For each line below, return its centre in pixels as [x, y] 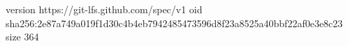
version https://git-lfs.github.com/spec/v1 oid [104, 9]
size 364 [22, 37]
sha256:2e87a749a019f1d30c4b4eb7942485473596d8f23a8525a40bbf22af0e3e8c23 [174, 23]
